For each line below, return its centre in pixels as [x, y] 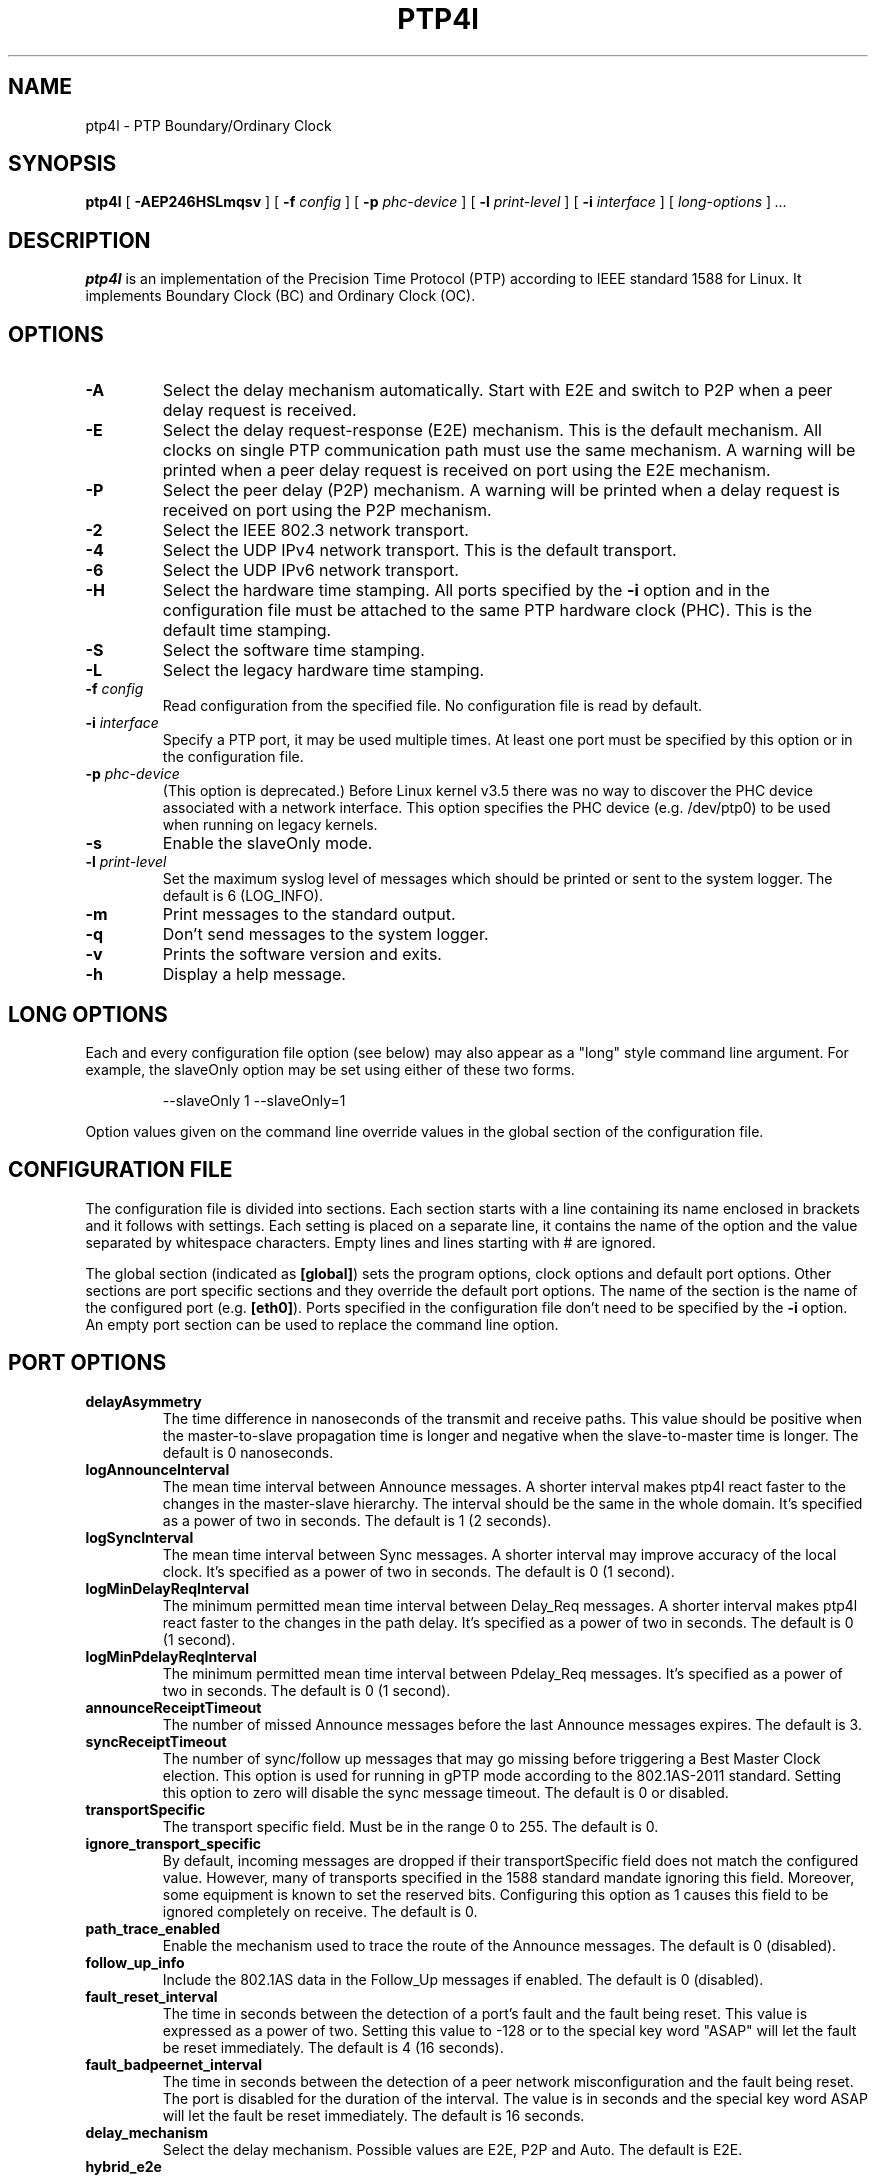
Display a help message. [254, 974]
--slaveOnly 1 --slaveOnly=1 [254, 1100]
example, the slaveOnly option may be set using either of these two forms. [330, 1069]
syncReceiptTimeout [156, 1741]
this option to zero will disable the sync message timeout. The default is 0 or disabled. [445, 1792]
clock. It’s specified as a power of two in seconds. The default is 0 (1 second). [418, 1571]
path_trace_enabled [152, 1928]
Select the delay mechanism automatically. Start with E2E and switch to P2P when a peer [497, 390]
